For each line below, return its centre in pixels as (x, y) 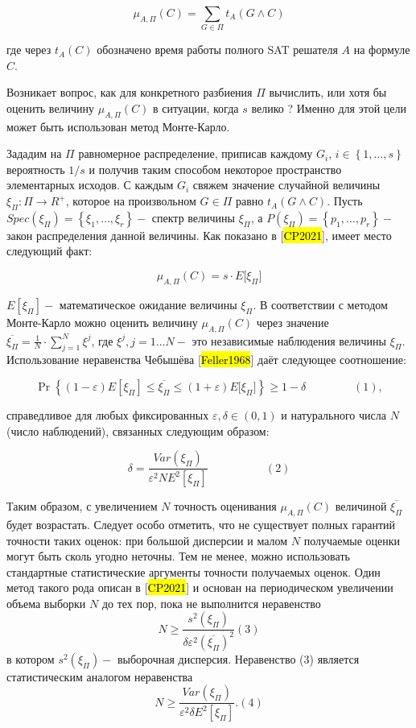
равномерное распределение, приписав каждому (196, 153)
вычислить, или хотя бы (328, 92)
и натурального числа (334, 415)
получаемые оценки (352, 540)
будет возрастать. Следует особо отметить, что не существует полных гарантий (201, 524)
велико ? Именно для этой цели (329, 108)
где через (29, 50)
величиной (361, 506)
